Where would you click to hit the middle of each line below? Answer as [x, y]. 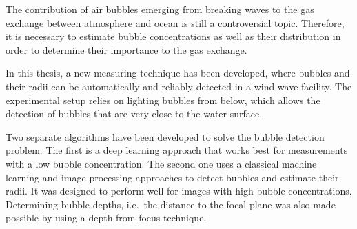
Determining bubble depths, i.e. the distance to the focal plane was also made [171, 204]
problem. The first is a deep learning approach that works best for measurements [177, 150]
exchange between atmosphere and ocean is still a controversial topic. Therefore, [175, 22]
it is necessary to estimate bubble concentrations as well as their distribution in [173, 36]
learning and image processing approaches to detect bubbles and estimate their [172, 177]
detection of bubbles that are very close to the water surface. [134, 113]
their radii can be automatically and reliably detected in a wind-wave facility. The [179, 86]
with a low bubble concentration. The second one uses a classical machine [161, 163]
